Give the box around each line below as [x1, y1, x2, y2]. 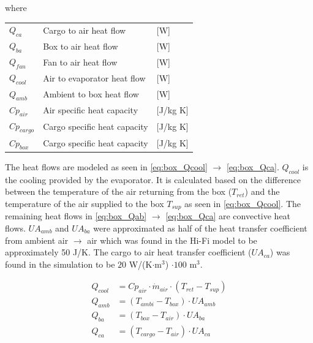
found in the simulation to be [5, 257, 115, 270]
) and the [244, 185, 280, 198]
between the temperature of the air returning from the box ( [5, 185, 232, 198]
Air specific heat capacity [43, 104, 138, 116]
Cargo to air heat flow [43, 23, 126, 36]
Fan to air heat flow [43, 56, 118, 69]
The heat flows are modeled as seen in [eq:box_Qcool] [5, 160, 208, 173]
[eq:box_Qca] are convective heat [165, 209, 291, 222]
